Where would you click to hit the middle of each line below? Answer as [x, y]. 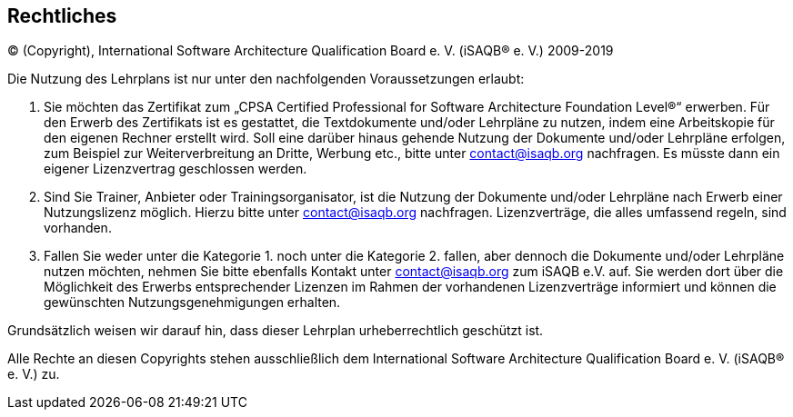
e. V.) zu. [34, 374]
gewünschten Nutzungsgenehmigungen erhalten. [192, 303]
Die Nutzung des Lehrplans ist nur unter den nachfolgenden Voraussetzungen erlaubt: [266, 79]
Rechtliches [62, 16]
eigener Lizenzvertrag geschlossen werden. [176, 169]
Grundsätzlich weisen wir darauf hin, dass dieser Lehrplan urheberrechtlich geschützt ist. [276, 331]
